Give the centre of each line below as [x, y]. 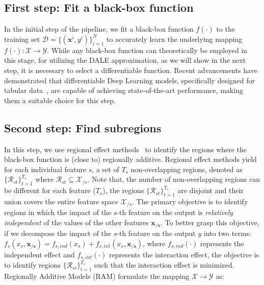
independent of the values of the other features [76, 222]
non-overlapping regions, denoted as [187, 169]
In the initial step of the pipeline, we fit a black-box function [99, 29]
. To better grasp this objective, [210, 222]
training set [22, 39]
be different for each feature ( [50, 190]
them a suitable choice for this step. [60, 100]
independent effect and [39, 255]
